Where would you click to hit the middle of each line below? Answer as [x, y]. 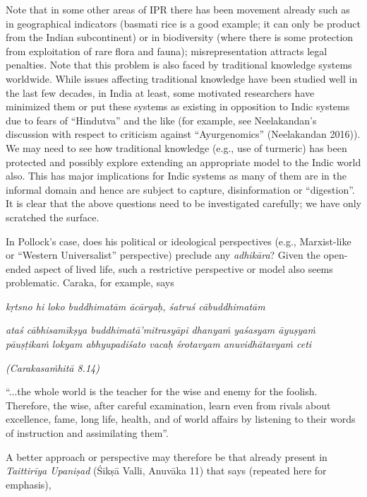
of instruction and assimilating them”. [87, 433]
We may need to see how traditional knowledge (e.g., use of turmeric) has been [176, 147]
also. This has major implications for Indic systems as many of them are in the [176, 176]
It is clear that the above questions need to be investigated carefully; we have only [183, 203]
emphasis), [29, 484]
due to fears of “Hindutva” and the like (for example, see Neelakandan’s [161, 120]
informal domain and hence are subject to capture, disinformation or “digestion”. [180, 189]
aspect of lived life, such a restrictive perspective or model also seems [183, 268]
